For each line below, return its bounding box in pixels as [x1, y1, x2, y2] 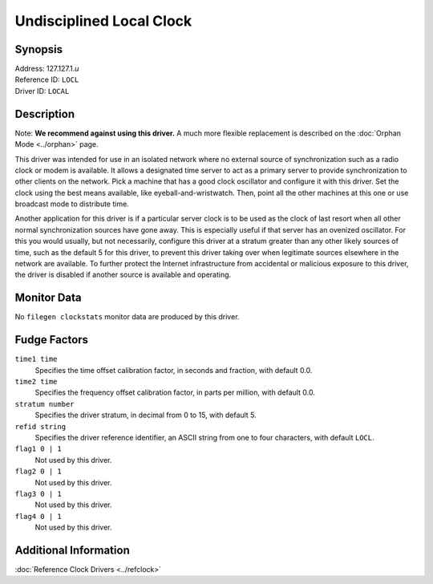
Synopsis [14, 43, 63, 56]
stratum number [14, 399, 75, 408]
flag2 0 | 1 [14, 467, 62, 477]
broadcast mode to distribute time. [14, 199, 130, 209]
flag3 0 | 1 [14, 489, 62, 498]
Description [14, 107, 75, 120]
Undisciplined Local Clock [14, 12, 192, 30]
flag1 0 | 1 [14, 444, 62, 453]
